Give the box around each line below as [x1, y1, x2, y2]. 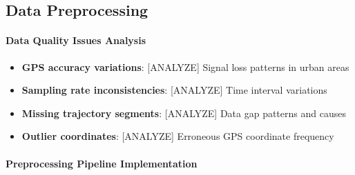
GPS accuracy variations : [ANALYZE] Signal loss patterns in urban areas [21, 59, 349, 74]
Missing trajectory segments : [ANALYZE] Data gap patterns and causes [21, 105, 346, 120]
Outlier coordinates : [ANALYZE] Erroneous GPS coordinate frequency [21, 129, 334, 143]
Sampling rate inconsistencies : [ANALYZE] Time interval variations [21, 83, 327, 97]
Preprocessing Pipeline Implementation [6, 156, 198, 170]
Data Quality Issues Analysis [6, 33, 146, 48]
